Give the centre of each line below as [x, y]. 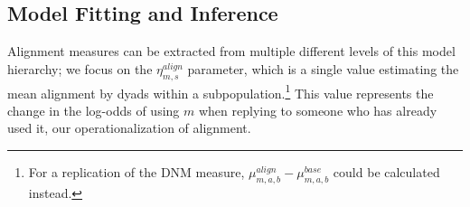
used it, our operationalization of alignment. [129, 128]
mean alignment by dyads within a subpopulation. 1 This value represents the [221, 91]
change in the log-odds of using [94, 110]
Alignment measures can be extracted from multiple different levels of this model [231, 51]
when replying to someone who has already [318, 110]
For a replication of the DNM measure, [136, 172]
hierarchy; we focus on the [80, 68]
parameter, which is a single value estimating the [323, 68]
